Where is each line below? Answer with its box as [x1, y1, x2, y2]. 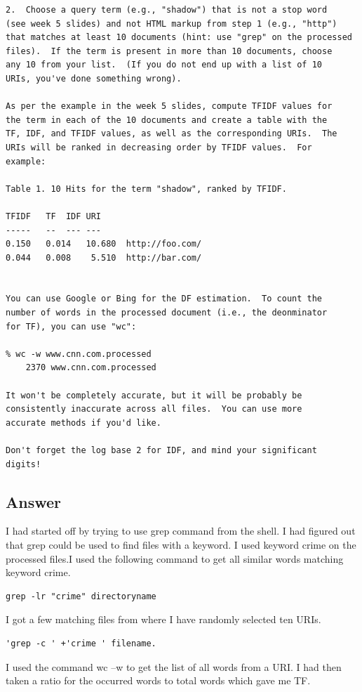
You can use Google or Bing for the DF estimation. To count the [6, 294, 323, 304]
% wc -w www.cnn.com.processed [6, 348, 152, 359]
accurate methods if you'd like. [6, 417, 161, 428]
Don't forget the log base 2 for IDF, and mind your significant [6, 445, 317, 455]
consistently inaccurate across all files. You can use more [6, 404, 302, 414]
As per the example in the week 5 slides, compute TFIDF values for [6, 101, 333, 112]
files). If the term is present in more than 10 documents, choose [6, 46, 333, 56]
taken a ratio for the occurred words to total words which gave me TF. [6, 673, 311, 688]
